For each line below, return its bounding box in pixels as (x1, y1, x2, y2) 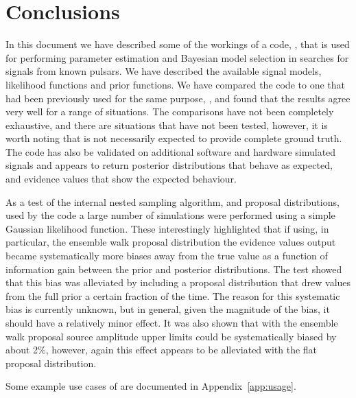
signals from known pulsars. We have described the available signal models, (5, 64, 322, 78)
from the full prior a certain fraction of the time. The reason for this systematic (5, 288, 340, 303)
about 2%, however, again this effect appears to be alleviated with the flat (5, 342, 318, 357)
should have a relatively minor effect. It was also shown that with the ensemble (5, 316, 338, 329)
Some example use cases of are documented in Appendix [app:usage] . (5, 379, 296, 393)
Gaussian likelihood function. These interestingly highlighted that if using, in (5, 221, 329, 235)
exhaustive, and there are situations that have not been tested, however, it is (5, 117, 328, 132)
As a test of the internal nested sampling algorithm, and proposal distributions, (5, 194, 340, 209)
